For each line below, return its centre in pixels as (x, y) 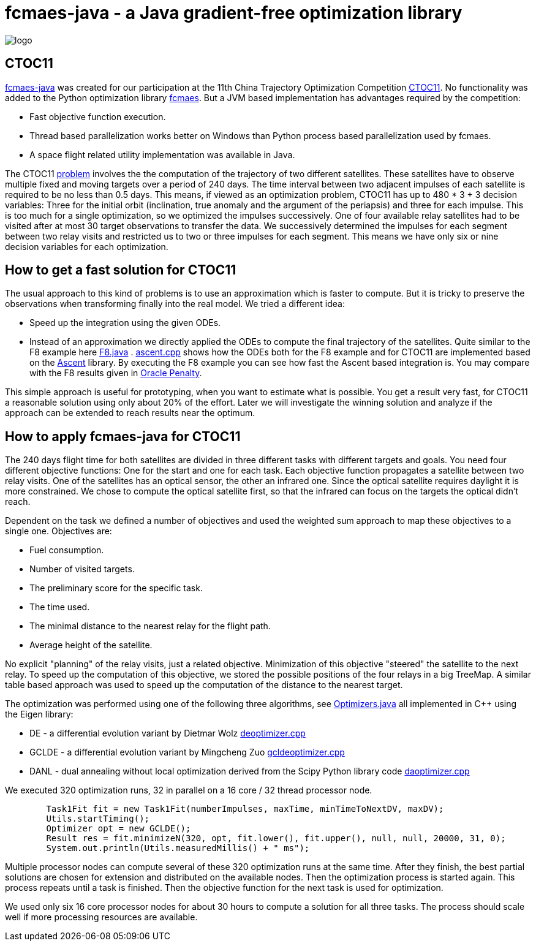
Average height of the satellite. (91, 645)
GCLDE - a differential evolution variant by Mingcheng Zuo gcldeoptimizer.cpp (187, 752)
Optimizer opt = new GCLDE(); (119, 829)
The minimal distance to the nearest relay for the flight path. (150, 626)
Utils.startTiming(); (98, 819)
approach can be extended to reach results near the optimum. (130, 413)
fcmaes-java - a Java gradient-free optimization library (234, 13)
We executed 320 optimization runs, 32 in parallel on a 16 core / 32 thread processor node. (189, 790)
